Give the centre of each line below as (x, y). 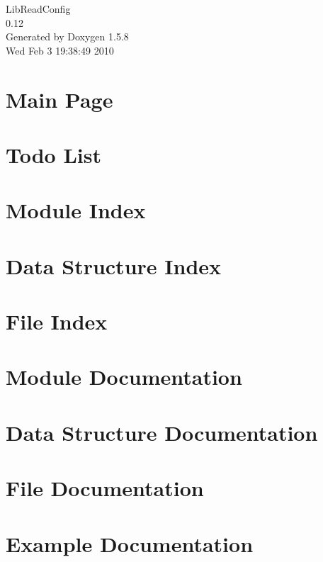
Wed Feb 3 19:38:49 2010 (60, 50)
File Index (57, 321)
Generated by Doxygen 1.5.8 (67, 36)
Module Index (76, 210)
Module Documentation (124, 377)
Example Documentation (130, 543)
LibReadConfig (38, 9)
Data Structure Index (114, 265)
